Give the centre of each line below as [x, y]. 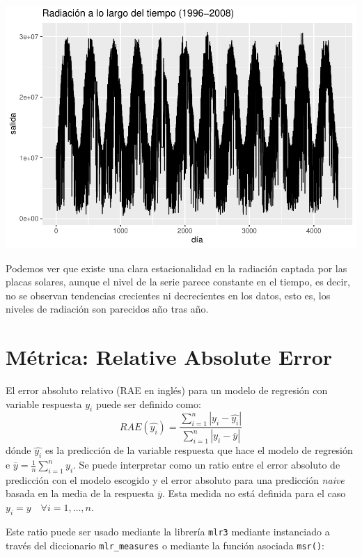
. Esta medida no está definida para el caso [254, 493]
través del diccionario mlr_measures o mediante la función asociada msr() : [165, 545]
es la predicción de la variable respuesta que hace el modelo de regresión [199, 450]
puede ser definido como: [148, 403]
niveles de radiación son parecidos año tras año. [107, 309]
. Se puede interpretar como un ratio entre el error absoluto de [207, 465]
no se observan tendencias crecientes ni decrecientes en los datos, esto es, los [168, 295]
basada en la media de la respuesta [80, 493]
